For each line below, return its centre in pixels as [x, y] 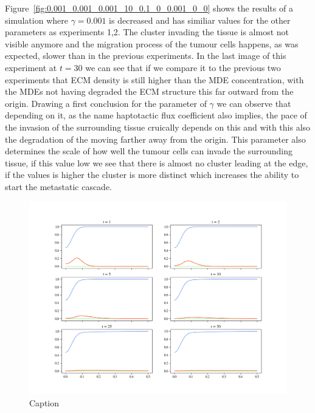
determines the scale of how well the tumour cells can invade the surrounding [149, 151]
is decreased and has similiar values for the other [200, 20]
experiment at [31, 67]
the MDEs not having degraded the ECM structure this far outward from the [149, 91]
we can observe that [254, 103]
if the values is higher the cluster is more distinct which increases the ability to [152, 175]
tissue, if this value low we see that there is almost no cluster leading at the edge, [157, 162]
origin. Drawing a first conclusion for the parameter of [106, 103]
